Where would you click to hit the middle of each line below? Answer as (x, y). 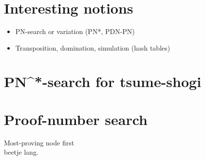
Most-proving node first (39, 142)
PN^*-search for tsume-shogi (103, 81)
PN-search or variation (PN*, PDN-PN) (75, 31)
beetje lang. (21, 152)
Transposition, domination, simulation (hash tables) (93, 47)
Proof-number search (76, 119)
